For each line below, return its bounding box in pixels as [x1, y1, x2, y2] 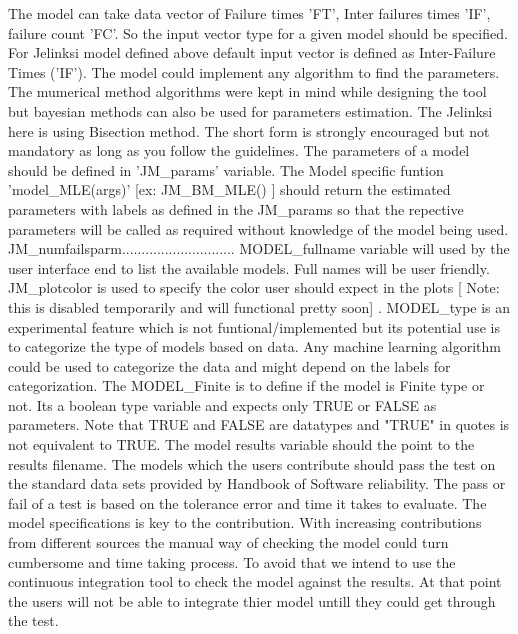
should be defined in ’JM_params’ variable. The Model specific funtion [8, 159, 444, 180]
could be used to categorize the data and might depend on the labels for [8, 355, 451, 376]
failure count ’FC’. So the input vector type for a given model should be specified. [8, 22, 508, 43]
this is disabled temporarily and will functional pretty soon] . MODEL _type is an [8, 296, 511, 317]
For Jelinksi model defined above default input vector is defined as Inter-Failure [8, 42, 496, 63]
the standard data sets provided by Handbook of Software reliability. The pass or [8, 473, 506, 494]
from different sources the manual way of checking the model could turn [8, 532, 449, 553]
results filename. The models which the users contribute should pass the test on [8, 453, 496, 474]
